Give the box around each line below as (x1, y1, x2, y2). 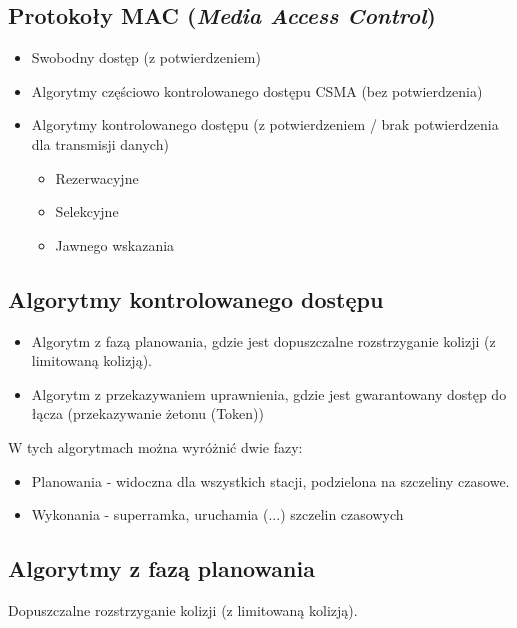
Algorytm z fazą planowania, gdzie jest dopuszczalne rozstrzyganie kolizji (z (31, 330, 496, 351)
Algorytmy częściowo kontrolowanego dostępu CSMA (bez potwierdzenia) (31, 80, 483, 101)
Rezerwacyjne (55, 167, 139, 188)
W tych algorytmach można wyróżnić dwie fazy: (8, 436, 303, 457)
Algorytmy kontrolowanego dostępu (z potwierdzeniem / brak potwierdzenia (31, 114, 499, 135)
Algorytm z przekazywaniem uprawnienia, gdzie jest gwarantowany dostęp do (31, 383, 507, 404)
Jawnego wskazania (55, 234, 175, 255)
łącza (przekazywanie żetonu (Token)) (31, 403, 265, 424)
